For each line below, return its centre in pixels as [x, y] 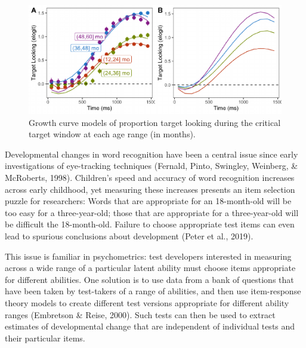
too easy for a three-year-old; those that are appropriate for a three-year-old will [152, 212]
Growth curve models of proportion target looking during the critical [155, 122]
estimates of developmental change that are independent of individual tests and [150, 326]
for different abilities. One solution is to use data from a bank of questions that [149, 279]
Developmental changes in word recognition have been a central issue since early [152, 154]
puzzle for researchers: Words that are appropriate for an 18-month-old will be [148, 201]
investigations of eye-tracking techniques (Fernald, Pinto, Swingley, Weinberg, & [152, 166]
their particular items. [45, 338]
